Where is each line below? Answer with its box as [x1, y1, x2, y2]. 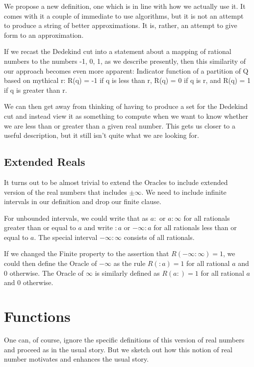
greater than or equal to [4, 222, 76, 233]
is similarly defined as [95, 267, 160, 278]
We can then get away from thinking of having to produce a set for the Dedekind [4, 101, 248, 111]
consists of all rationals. [124, 232, 195, 242]
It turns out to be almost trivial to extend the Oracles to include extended [4, 177, 228, 187]
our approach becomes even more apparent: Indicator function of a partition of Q [4, 65, 249, 76]
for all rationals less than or [153, 222, 237, 233]
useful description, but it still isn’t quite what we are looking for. [4, 130, 199, 140]
